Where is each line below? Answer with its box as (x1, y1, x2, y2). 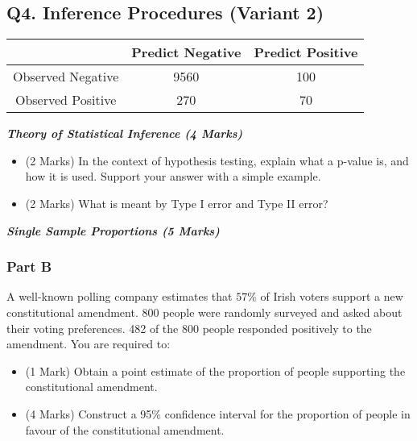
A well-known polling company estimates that (6, 288, 233, 305)
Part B (6, 256, 52, 277)
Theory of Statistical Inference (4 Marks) (6, 125, 243, 142)
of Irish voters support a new (260, 288, 403, 305)
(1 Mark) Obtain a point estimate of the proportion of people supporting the (25, 362, 406, 379)
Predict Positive (254, 43, 358, 62)
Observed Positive (14, 90, 117, 110)
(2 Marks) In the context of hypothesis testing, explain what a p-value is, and (25, 152, 409, 168)
